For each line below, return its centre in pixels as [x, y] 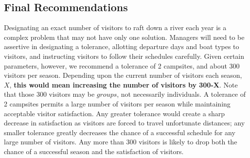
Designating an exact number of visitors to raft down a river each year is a [115, 27]
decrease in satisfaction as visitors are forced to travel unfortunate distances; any [125, 123]
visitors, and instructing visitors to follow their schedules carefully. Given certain [124, 56]
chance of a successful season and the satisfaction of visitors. [94, 151]
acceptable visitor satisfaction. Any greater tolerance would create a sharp [114, 113]
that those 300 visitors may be [49, 94]
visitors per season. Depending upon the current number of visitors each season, [123, 75]
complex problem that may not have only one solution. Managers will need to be [124, 37]
